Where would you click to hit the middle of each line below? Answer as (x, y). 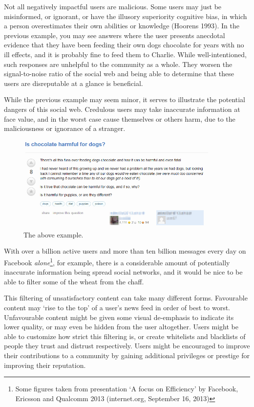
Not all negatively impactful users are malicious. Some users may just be (113, 6)
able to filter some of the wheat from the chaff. (74, 281)
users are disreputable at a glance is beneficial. (74, 83)
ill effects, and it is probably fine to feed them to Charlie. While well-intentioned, (125, 54)
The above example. (53, 234)
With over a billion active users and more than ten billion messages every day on (125, 251)
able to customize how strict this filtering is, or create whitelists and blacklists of (125, 336)
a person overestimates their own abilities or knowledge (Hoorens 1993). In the (122, 26)
